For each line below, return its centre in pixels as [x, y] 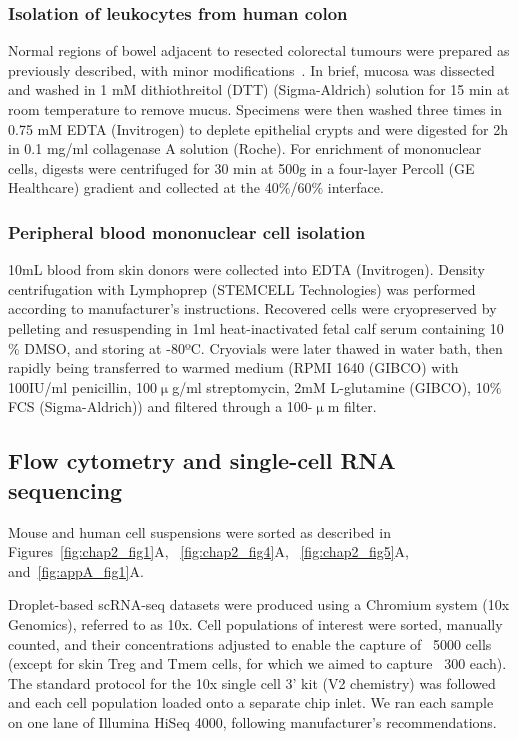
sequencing [65, 489]
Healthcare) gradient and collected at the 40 [143, 187]
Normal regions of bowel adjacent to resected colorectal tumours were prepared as [259, 50]
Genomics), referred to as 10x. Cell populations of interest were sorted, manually [255, 623]
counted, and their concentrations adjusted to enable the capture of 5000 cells [250, 643]
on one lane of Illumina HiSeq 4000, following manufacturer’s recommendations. [252, 721]
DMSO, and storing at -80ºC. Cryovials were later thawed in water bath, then [263, 347]
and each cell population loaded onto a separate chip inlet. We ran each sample [251, 702]
